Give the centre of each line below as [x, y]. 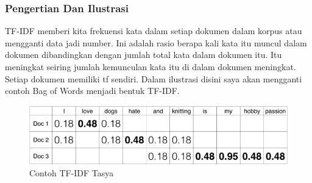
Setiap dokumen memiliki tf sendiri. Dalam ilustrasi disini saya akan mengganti [154, 78]
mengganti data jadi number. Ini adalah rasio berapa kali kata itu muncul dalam [156, 42]
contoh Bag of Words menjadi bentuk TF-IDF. [92, 91]
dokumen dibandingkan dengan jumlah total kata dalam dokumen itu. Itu [144, 55]
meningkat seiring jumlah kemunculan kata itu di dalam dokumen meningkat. [151, 66]
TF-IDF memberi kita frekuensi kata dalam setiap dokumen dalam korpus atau [154, 31]
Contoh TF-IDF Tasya [72, 172]
